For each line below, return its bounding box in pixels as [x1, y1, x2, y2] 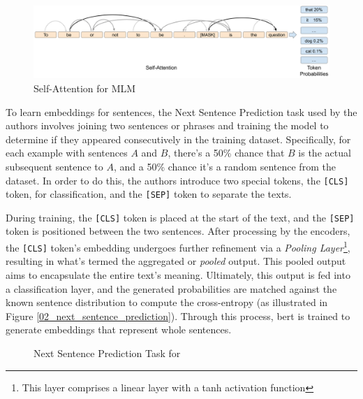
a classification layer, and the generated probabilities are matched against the [6, 281, 337, 296]
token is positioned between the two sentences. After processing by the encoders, [6, 224, 350, 238]
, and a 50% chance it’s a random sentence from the [113, 159, 336, 173]
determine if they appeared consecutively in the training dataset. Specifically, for [6, 131, 351, 146]
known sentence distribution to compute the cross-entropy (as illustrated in [6, 295, 328, 310]
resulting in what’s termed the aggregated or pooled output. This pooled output [6, 254, 346, 268]
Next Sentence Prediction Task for [34, 345, 181, 360]
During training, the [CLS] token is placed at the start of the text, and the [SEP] [6, 210, 355, 224]
